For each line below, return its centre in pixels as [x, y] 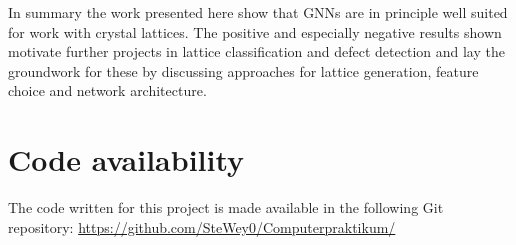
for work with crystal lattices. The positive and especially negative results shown [255, 31]
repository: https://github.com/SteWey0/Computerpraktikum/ [202, 226]
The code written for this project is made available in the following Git [226, 207]
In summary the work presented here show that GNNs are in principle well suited [258, 12]
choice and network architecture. [107, 90]
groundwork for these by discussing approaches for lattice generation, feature [243, 70]
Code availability [126, 159]
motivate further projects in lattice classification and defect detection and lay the [256, 51]
